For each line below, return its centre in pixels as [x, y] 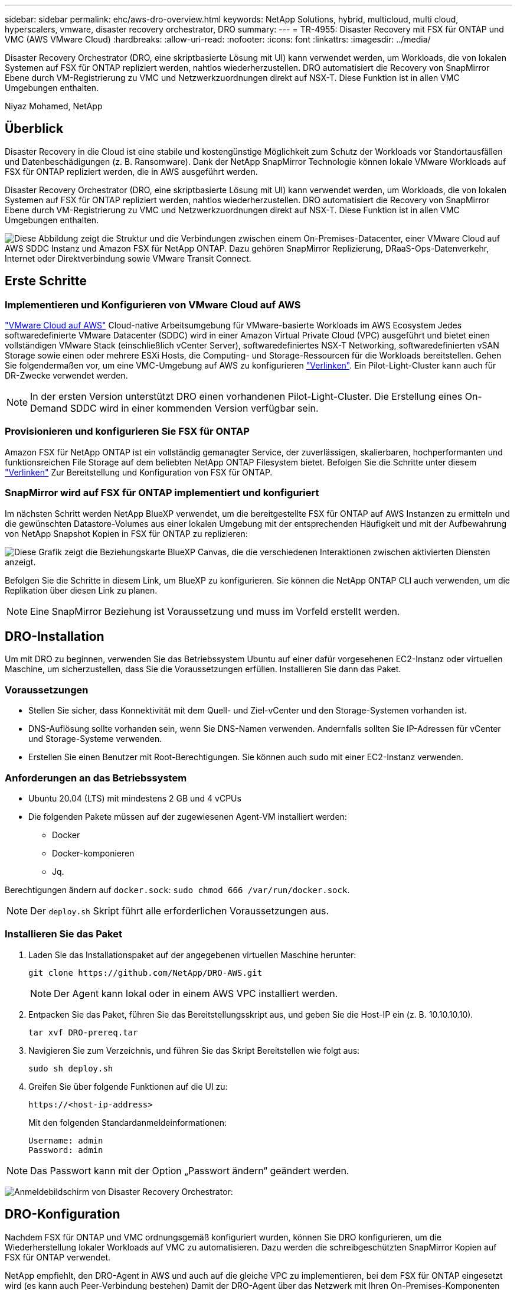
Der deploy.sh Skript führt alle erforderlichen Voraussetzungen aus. [179, 911]
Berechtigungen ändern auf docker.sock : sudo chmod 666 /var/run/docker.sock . [177, 890]
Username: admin [66, 1140]
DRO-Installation [55, 636]
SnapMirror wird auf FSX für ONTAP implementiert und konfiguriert [162, 493]
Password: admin [66, 1150]
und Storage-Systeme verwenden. [95, 739]
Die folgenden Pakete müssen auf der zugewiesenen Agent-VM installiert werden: [188, 816]
